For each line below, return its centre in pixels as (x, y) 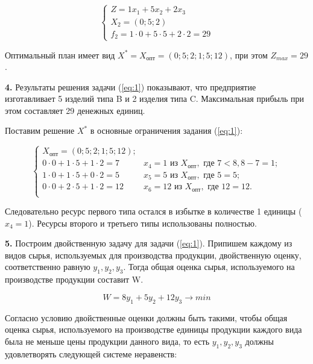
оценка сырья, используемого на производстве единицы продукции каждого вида (153, 329)
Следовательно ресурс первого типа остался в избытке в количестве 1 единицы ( (153, 211)
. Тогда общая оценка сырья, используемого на (209, 267)
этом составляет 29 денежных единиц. (75, 110)
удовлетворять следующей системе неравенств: (91, 353)
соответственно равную (48, 267)
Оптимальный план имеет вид (60, 55)
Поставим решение (40, 130)
